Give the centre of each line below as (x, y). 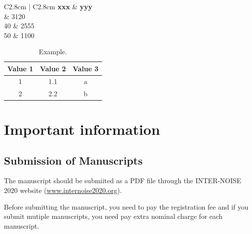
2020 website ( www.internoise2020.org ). (63, 190)
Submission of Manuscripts (73, 160)
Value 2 (53, 68)
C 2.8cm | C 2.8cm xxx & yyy (48, 6)
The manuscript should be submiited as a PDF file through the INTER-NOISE (123, 181)
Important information (82, 129)
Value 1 (20, 68)
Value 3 (85, 68)
